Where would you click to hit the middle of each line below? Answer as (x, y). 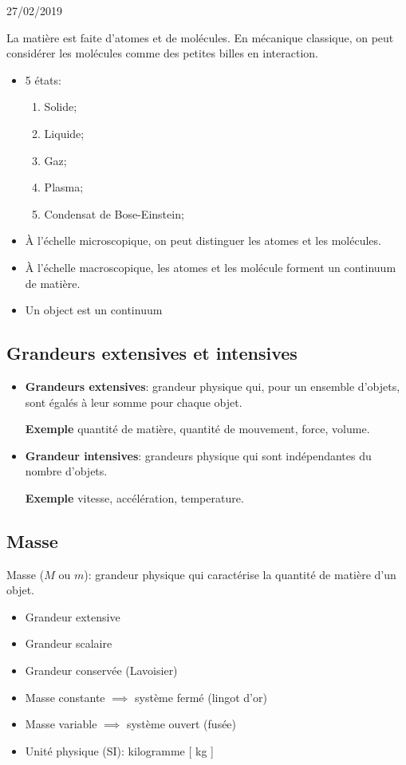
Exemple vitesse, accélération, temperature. (134, 497)
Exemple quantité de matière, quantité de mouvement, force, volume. (197, 429)
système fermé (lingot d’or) (201, 697)
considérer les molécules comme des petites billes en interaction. (162, 53)
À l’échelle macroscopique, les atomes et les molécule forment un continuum (211, 267)
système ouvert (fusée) (181, 724)
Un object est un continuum (94, 310)
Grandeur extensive (73, 616)
